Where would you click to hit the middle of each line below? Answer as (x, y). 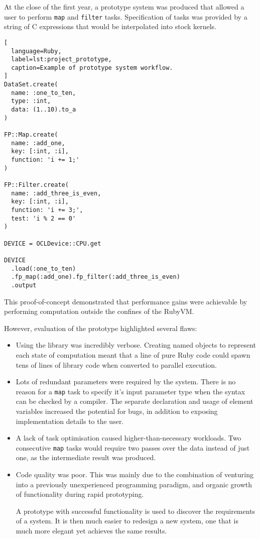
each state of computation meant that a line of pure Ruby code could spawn (133, 354)
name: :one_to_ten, (44, 93)
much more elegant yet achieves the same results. (91, 530)
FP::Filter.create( (36, 185)
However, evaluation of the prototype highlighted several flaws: (101, 328)
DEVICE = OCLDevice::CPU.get (53, 243)
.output (24, 285)
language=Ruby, (36, 51)
